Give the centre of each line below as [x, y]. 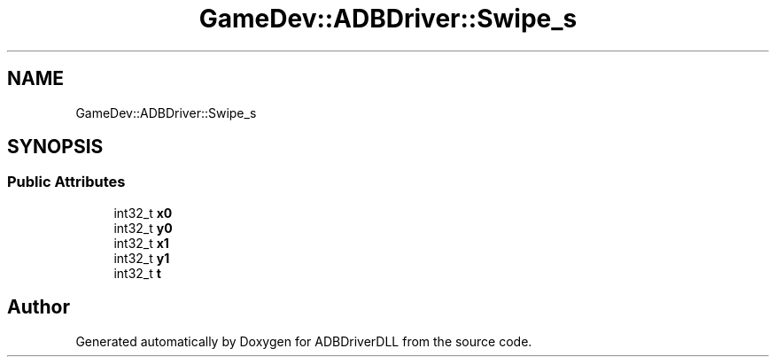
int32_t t [137, 273]
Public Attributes [66, 182]
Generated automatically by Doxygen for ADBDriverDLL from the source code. [304, 341]
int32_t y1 [142, 258]
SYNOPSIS [55, 147]
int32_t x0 [143, 213]
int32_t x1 [141, 243]
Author [39, 307]
